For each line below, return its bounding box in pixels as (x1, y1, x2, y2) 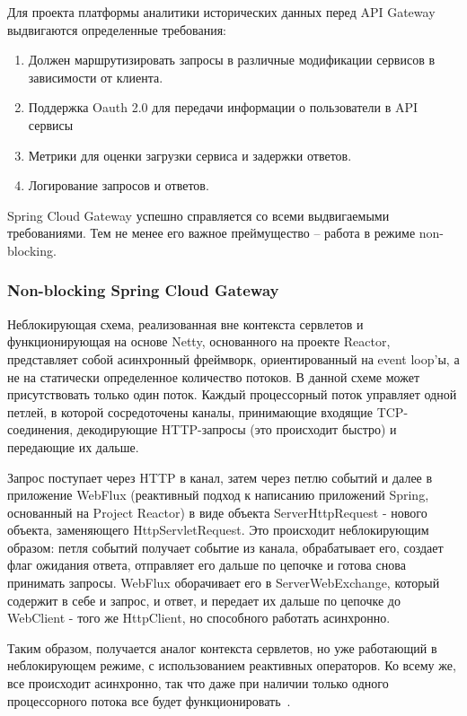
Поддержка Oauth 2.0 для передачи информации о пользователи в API (28, 98, 419, 117)
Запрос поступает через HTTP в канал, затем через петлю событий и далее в (7, 467, 433, 486)
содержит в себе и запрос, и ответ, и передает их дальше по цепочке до (7, 590, 401, 609)
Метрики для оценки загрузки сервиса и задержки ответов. (28, 145, 352, 164)
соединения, (7, 420, 74, 439)
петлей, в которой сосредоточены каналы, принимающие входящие (7, 402, 373, 421)
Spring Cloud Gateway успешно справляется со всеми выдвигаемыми (7, 205, 390, 224)
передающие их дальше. (7, 437, 139, 456)
